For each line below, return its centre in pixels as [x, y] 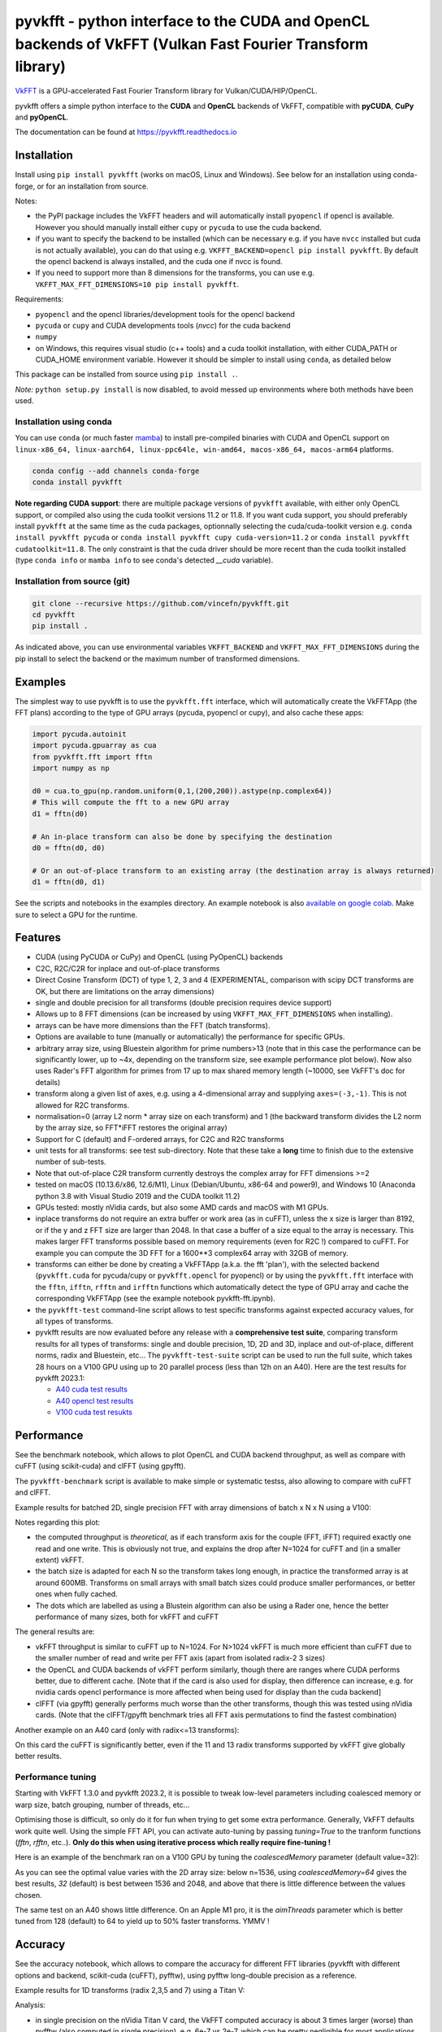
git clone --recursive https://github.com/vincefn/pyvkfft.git [161, 603]
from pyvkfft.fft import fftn [92, 757]
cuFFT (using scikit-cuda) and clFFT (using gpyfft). [100, 1466]
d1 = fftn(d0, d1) [69, 882]
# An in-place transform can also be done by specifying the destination [182, 836]
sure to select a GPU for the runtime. [76, 914]
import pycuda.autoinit [80, 734]
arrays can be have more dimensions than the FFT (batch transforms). [153, 1025]
